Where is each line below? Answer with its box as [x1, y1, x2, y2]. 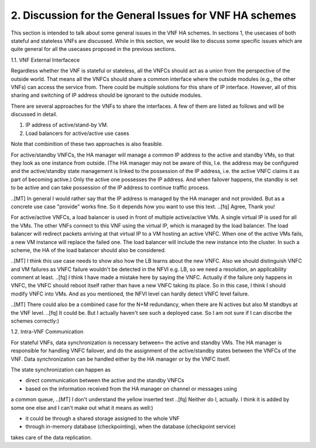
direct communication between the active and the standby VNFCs [25, 377, 184, 384]
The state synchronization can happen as [11, 366, 111, 373]
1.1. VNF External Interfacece [11, 56, 80, 63]
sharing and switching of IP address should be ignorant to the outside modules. [11, 91, 202, 99]
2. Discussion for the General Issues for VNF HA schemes [11, 9, 297, 22]
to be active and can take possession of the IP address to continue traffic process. [11, 184, 210, 191]
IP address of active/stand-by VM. [25, 121, 108, 128]
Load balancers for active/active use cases [25, 130, 129, 137]
